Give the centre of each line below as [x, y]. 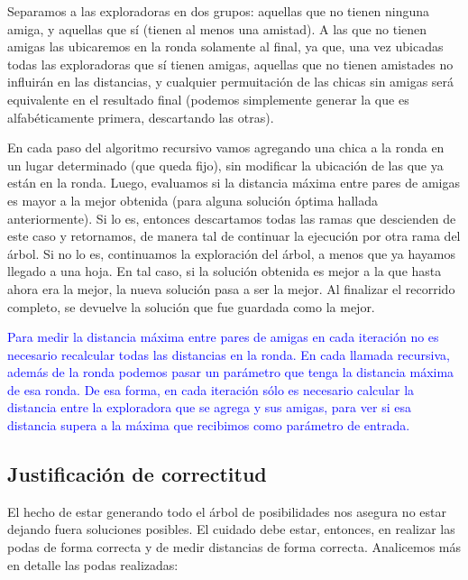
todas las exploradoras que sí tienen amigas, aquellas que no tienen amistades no [230, 64]
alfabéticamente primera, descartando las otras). [141, 117]
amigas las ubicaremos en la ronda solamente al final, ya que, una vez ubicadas [225, 46]
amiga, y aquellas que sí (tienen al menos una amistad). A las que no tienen [217, 28]
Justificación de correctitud [137, 474]
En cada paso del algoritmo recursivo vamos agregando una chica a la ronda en [226, 147]
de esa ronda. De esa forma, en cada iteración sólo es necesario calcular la [211, 389]
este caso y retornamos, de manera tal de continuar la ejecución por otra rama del [234, 236]
